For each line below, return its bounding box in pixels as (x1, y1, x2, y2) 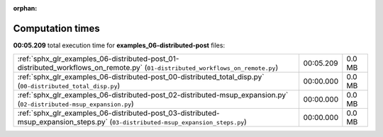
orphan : (13, 4, 38, 12)
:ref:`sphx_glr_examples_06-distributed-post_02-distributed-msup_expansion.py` (17, 90, 289, 100)
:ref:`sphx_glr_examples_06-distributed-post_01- (17, 54, 179, 64)
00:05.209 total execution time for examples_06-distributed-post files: (13, 41, 226, 49)
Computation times (13, 22, 100, 35)
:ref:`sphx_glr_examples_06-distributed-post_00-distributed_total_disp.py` (17, 72, 265, 82)
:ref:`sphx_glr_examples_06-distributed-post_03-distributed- (17, 108, 220, 118)
